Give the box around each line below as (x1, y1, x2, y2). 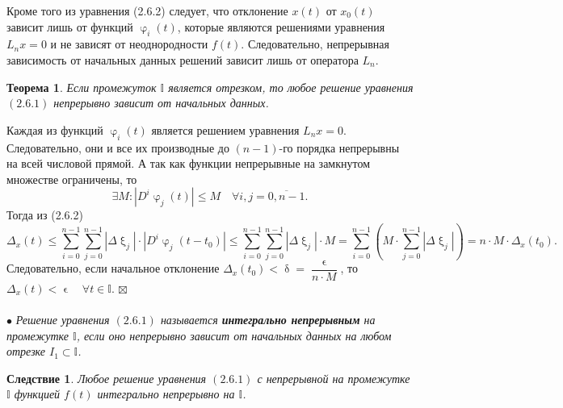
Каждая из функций (6, 121, 103, 138)
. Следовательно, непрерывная (241, 35, 389, 52)
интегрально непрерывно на (97, 385, 235, 402)
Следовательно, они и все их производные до (6, 139, 229, 156)
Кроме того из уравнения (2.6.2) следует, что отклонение (6, 2, 288, 19)
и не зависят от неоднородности (50, 35, 208, 52)
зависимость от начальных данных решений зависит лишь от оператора (6, 51, 359, 68)
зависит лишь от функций (6, 18, 133, 35)
